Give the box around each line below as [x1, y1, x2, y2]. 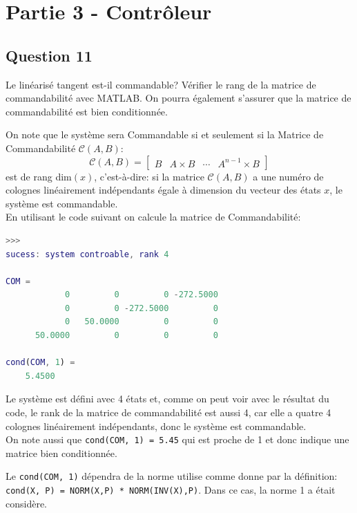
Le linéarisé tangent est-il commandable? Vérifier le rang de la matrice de [6, 77, 316, 91]
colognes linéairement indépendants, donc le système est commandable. [6, 418, 307, 433]
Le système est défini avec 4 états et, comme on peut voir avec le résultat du [6, 391, 329, 406]
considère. [6, 496, 48, 510]
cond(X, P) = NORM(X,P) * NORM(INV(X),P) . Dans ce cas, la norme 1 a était [6, 483, 336, 497]
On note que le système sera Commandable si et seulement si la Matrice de [6, 127, 324, 142]
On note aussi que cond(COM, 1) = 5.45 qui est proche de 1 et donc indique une [6, 432, 349, 447]
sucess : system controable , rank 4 [6, 249, 169, 259]
